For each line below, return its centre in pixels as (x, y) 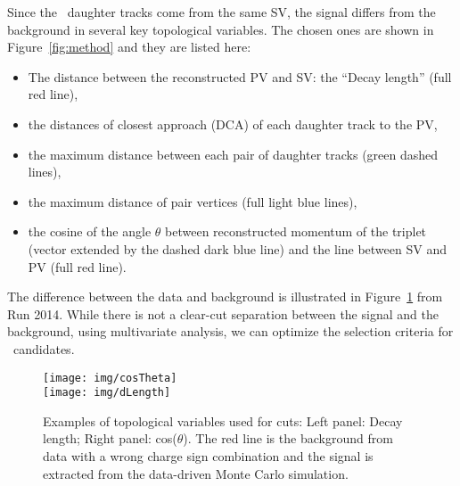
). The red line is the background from (288, 438)
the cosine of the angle (90, 231)
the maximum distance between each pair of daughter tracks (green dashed (233, 154)
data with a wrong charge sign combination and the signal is (208, 456)
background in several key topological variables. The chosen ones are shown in (221, 29)
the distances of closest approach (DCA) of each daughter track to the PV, (233, 124)
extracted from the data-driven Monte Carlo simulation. (196, 473)
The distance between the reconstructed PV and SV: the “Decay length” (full (240, 76)
